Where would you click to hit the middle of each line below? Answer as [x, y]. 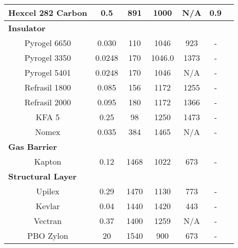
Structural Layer [43, 176]
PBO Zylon [48, 235]
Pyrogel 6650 [48, 43]
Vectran [48, 221]
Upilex [48, 191]
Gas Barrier [33, 146]
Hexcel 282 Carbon [48, 13]
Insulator [27, 28]
